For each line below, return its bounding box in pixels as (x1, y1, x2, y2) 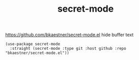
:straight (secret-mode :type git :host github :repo (10, 46, 126, 51)
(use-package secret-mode (5, 42, 60, 47)
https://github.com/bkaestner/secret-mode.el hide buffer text (5, 32, 134, 38)
